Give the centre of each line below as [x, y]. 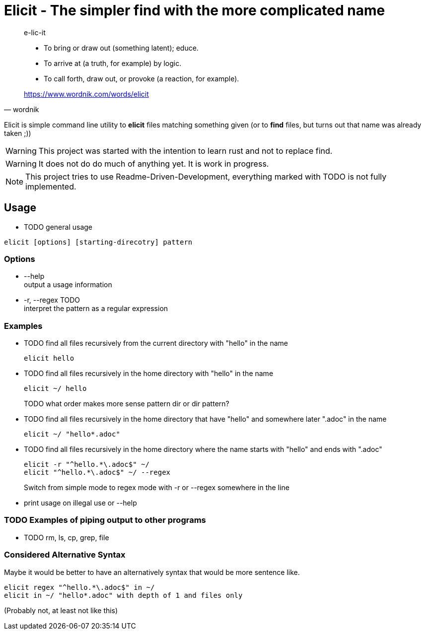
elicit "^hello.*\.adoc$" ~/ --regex [97, 473]
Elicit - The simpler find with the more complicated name [195, 10]
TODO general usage [58, 227]
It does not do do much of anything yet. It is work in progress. [154, 163]
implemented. [51, 186]
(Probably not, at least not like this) [61, 610]
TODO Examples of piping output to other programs [105, 520]
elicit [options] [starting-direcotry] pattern [98, 242]
